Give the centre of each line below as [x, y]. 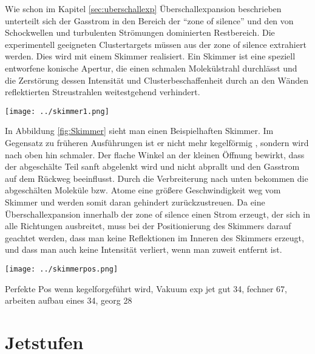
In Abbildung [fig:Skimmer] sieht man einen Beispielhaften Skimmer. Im [139, 131]
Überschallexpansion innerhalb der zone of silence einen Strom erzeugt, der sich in [157, 214]
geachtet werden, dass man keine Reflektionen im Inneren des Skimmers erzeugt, [154, 237]
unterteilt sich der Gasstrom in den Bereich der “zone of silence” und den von [149, 20]
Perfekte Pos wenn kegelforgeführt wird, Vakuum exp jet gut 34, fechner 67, [146, 288]
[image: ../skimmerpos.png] [62, 269]
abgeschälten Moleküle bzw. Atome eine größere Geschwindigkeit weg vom [143, 190]
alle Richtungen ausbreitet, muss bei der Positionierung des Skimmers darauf [148, 226]
